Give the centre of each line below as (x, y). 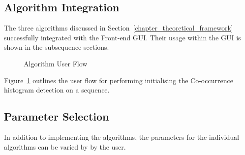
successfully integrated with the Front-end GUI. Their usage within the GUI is (122, 37)
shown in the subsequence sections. (57, 47)
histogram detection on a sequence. (57, 90)
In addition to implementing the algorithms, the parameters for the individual (122, 137)
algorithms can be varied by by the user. (65, 146)
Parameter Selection (57, 116)
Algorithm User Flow (56, 63)
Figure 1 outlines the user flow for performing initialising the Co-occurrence (119, 80)
